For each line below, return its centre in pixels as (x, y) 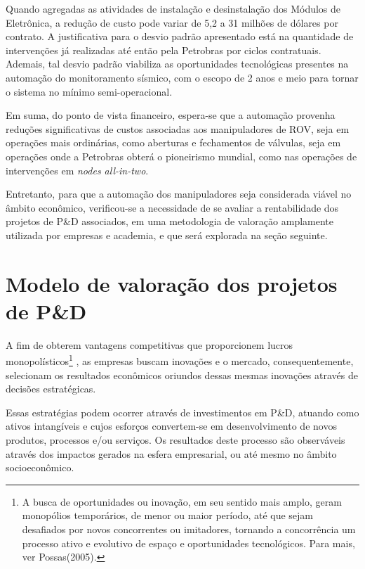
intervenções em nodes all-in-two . (77, 170)
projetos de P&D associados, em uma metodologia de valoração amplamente (170, 221)
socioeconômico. (40, 467)
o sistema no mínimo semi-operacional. (89, 91)
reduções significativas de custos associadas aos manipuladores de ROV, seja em (178, 128)
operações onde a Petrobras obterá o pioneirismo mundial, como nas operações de (181, 156)
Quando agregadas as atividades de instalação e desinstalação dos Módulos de (173, 8)
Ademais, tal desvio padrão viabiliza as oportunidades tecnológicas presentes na (177, 64)
